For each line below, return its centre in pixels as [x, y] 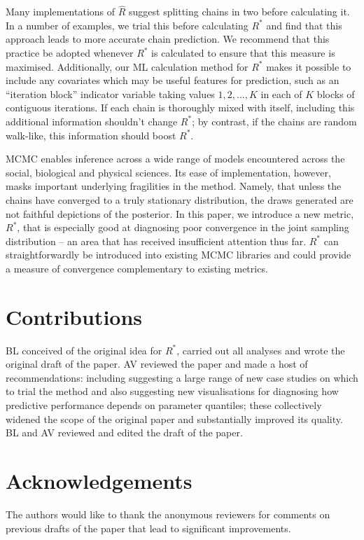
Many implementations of [61, 12]
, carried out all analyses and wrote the [261, 350]
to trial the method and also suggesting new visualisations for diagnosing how [172, 391]
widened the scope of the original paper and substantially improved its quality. [174, 418]
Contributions [74, 316]
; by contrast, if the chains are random [274, 121]
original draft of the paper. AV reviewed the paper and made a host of [157, 364]
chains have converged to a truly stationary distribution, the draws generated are [180, 199]
